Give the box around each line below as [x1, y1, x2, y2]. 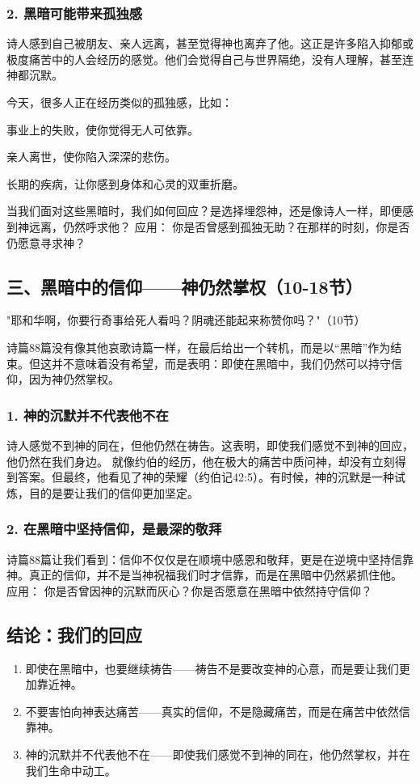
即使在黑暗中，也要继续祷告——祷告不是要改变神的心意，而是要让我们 [25, 659, 399, 676]
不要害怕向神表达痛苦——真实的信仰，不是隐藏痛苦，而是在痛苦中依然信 [25, 702, 410, 719]
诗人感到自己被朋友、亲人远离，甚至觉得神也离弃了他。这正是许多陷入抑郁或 [6, 35, 414, 52]
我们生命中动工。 [25, 761, 116, 778]
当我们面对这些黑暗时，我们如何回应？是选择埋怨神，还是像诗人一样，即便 [6, 202, 402, 219]
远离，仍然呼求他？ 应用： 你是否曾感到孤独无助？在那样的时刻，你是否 [28, 218, 410, 235]
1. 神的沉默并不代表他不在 [6, 405, 169, 425]
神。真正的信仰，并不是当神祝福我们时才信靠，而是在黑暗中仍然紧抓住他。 [6, 566, 402, 583]
